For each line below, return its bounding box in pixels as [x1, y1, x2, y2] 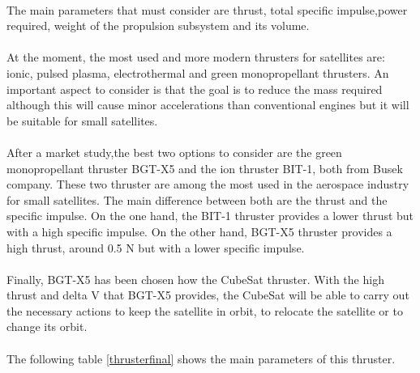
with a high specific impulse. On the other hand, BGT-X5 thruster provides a [6, 223, 392, 239]
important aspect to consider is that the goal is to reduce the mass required [6, 80, 383, 97]
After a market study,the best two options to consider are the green [6, 143, 342, 160]
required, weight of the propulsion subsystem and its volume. [6, 17, 310, 34]
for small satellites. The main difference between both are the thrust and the [6, 191, 388, 208]
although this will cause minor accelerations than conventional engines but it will [6, 96, 409, 113]
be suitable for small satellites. [6, 112, 158, 129]
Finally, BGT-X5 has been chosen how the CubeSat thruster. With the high [6, 270, 384, 287]
